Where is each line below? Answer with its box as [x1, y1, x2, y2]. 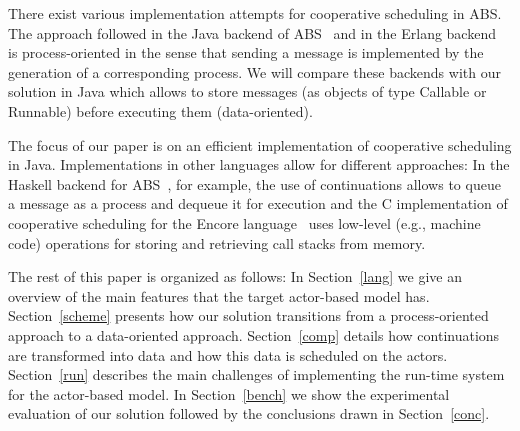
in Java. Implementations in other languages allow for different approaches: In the [8, 154, 510, 175]
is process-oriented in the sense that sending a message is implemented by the [8, 42, 484, 63]
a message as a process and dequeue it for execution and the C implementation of [8, 193, 508, 214]
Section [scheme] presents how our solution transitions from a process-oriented [8, 305, 489, 326]
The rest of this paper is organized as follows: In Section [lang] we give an [8, 266, 462, 287]
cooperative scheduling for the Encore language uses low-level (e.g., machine [8, 212, 481, 233]
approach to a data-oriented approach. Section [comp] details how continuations [8, 324, 500, 345]
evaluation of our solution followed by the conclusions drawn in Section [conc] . [8, 403, 490, 424]
